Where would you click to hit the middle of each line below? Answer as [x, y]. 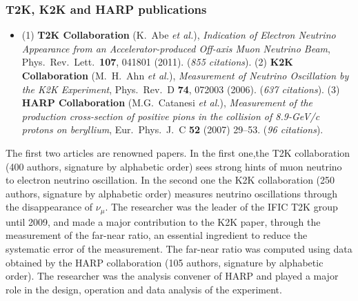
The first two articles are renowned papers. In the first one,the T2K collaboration [178, 152]
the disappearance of [49, 207]
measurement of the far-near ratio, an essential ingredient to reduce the [157, 235]
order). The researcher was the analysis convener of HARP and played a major [172, 276]
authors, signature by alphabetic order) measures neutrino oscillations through [172, 193]
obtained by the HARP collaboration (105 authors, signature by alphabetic [165, 262]
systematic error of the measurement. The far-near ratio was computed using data [179, 248]
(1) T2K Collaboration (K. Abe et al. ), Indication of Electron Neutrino [179, 35]
